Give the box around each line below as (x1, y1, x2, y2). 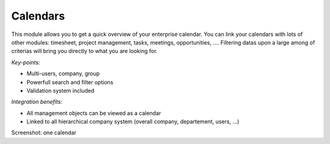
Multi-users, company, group (26, 70, 100, 77)
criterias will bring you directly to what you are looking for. (11, 48, 158, 55)
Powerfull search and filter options (26, 78, 114, 85)
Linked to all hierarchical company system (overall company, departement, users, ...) (26, 118, 240, 125)
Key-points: (11, 59, 40, 66)
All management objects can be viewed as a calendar (26, 109, 161, 117)
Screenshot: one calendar (11, 129, 76, 137)
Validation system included (26, 87, 95, 94)
